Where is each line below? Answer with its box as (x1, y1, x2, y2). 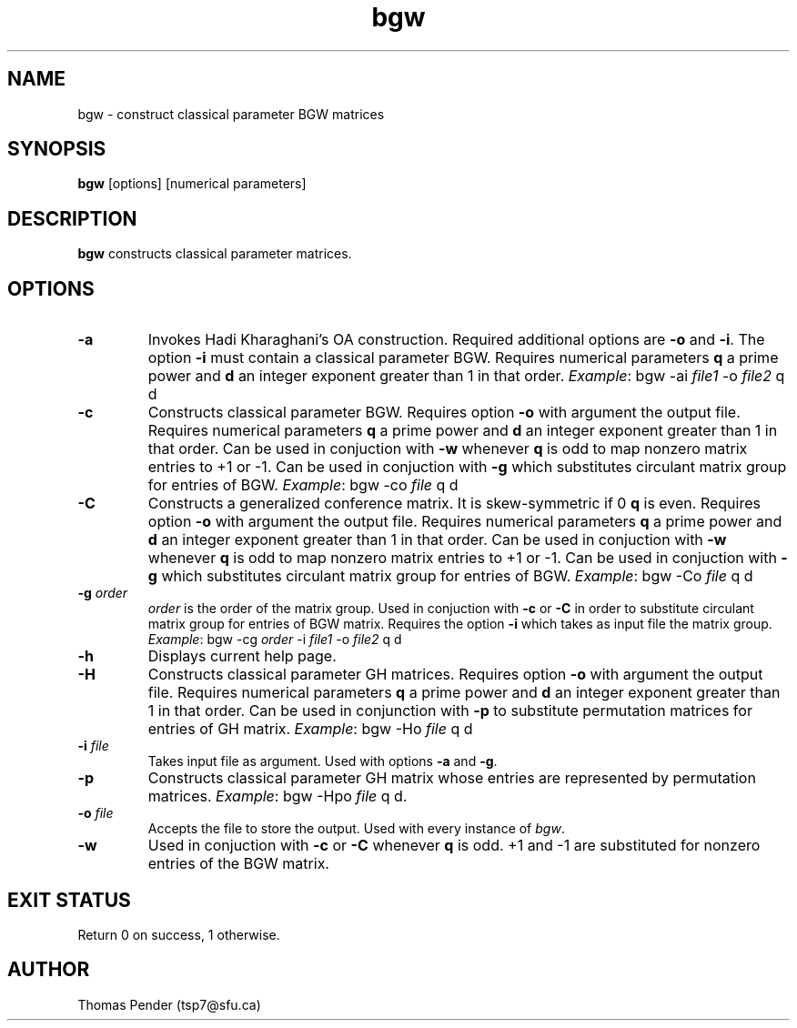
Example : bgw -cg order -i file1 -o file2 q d (147, 631, 402, 648)
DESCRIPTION (7, 207, 137, 230)
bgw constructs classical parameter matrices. (77, 246, 352, 262)
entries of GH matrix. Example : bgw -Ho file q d (147, 720, 473, 739)
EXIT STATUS (7, 888, 131, 912)
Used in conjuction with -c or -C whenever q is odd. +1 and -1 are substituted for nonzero (147, 836, 761, 855)
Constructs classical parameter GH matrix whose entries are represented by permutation (147, 769, 756, 788)
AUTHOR (7, 958, 90, 982)
